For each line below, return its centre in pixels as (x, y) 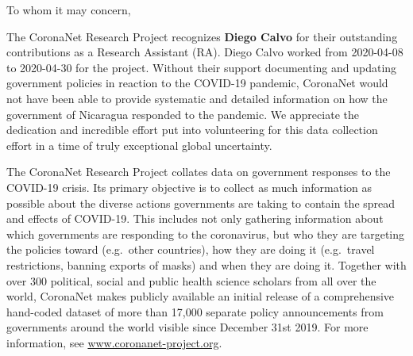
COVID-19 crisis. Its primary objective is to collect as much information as (189, 187)
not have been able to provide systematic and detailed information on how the (197, 98)
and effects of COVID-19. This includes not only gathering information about (195, 218)
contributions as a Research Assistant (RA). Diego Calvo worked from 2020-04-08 (205, 52)
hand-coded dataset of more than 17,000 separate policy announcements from (195, 311)
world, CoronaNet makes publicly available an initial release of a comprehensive (201, 296)
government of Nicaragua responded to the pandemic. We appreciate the (183, 114)
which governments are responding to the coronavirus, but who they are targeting (206, 234)
